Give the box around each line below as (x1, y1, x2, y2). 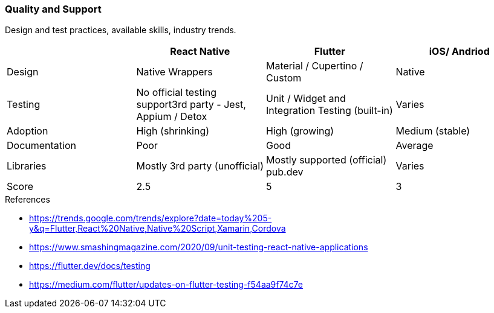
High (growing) (266, 125, 334, 138)
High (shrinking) (136, 125, 210, 138)
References (5, 194, 50, 205)
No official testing (136, 86, 216, 99)
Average (395, 139, 434, 152)
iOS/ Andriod (429, 45, 490, 58)
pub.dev (266, 166, 304, 179)
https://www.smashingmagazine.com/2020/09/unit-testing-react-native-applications (29, 242, 368, 253)
